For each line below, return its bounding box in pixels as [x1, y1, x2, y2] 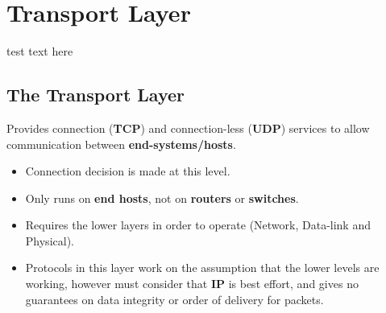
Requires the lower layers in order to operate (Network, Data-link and [25, 216, 371, 233]
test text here [6, 43, 73, 60]
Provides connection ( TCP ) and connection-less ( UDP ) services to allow [6, 119, 370, 136]
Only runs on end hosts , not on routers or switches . [25, 189, 299, 206]
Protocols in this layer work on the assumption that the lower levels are [25, 259, 380, 276]
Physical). [25, 232, 74, 249]
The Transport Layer [6, 82, 185, 107]
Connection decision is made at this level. [25, 163, 230, 179]
